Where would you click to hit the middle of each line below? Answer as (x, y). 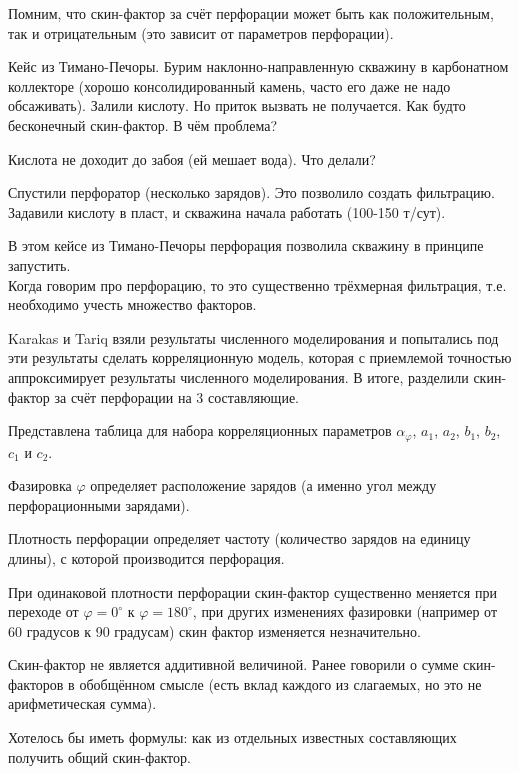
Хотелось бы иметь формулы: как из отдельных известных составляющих (232, 737)
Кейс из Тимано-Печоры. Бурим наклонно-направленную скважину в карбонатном (258, 66)
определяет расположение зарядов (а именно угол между (263, 485)
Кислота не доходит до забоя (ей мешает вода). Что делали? (192, 158)
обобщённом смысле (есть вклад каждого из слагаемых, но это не (280, 683)
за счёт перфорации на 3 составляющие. (177, 396)
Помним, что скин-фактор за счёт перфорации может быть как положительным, (251, 13)
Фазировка (40, 485)
